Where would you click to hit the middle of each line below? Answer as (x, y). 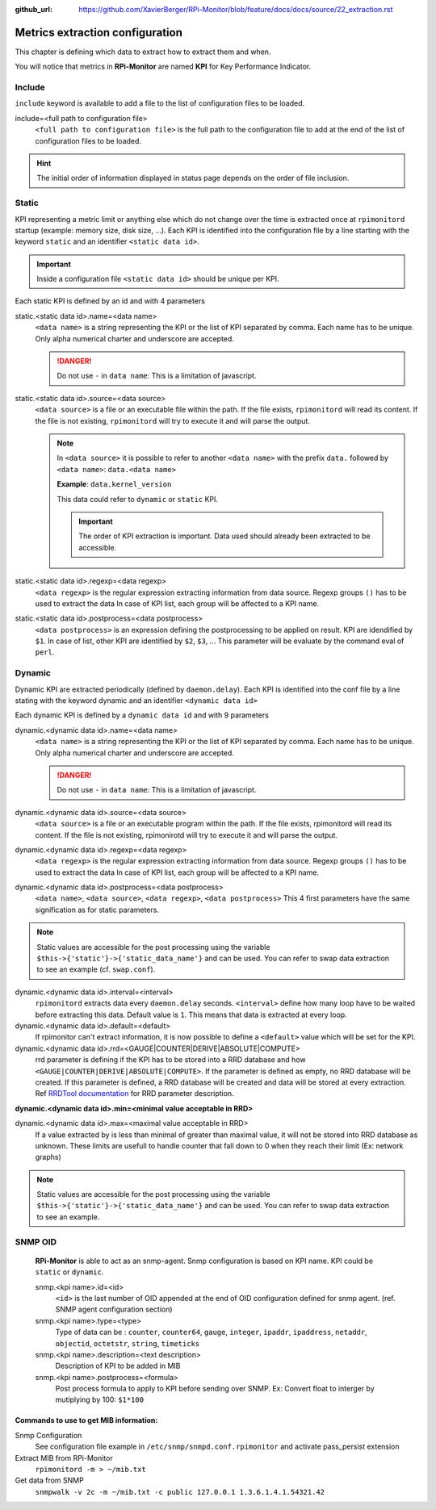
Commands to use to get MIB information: (86, 1420)
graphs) (48, 1157)
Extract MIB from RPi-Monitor (64, 1458)
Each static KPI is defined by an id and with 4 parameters (110, 301)
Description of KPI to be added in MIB (118, 1366)
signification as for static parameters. (97, 910)
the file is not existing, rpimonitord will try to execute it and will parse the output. (173, 420)
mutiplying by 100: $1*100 (100, 1399)
